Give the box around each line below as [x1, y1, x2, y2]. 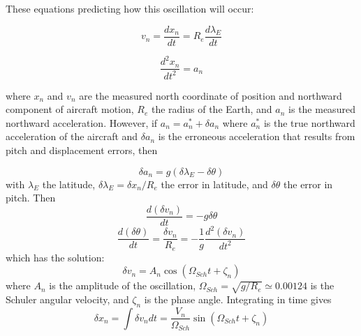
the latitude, [42, 176, 96, 191]
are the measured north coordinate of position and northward [79, 88, 342, 102]
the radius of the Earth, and [151, 102, 272, 116]
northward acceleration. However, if [6, 115, 158, 130]
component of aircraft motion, [6, 102, 134, 116]
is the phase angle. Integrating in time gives [144, 292, 332, 307]
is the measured [288, 102, 355, 116]
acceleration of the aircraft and [6, 129, 138, 144]
